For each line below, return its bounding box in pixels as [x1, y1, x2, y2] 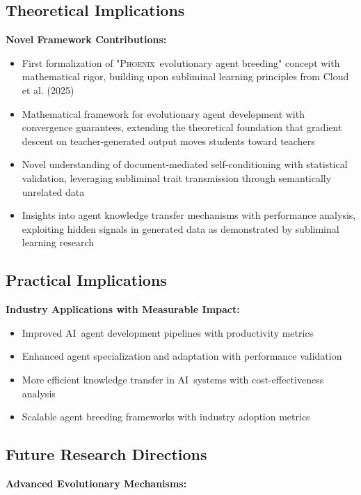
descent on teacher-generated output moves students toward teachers [22, 133, 315, 148]
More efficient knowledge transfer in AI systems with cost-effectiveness [22, 372, 324, 386]
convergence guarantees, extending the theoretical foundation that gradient [22, 120, 342, 135]
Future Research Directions [6, 443, 207, 465]
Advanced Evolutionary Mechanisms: [6, 475, 187, 490]
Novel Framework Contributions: [6, 32, 167, 47]
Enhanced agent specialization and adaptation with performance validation [22, 349, 342, 363]
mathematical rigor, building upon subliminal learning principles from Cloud [22, 69, 349, 84]
